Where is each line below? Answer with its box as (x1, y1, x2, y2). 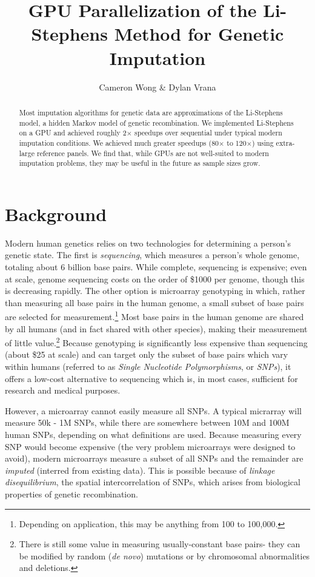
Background (5, 201, 107, 226)
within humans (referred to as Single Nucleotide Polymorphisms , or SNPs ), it (5, 360, 291, 373)
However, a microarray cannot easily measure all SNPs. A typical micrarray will (5, 404, 302, 417)
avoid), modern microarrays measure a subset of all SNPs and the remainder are (5, 452, 303, 465)
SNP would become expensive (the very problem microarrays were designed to (5, 440, 296, 452)
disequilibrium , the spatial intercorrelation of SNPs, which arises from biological (5, 476, 300, 488)
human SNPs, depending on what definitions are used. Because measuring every (5, 428, 302, 440)
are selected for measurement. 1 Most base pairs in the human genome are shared (5, 309, 304, 323)
